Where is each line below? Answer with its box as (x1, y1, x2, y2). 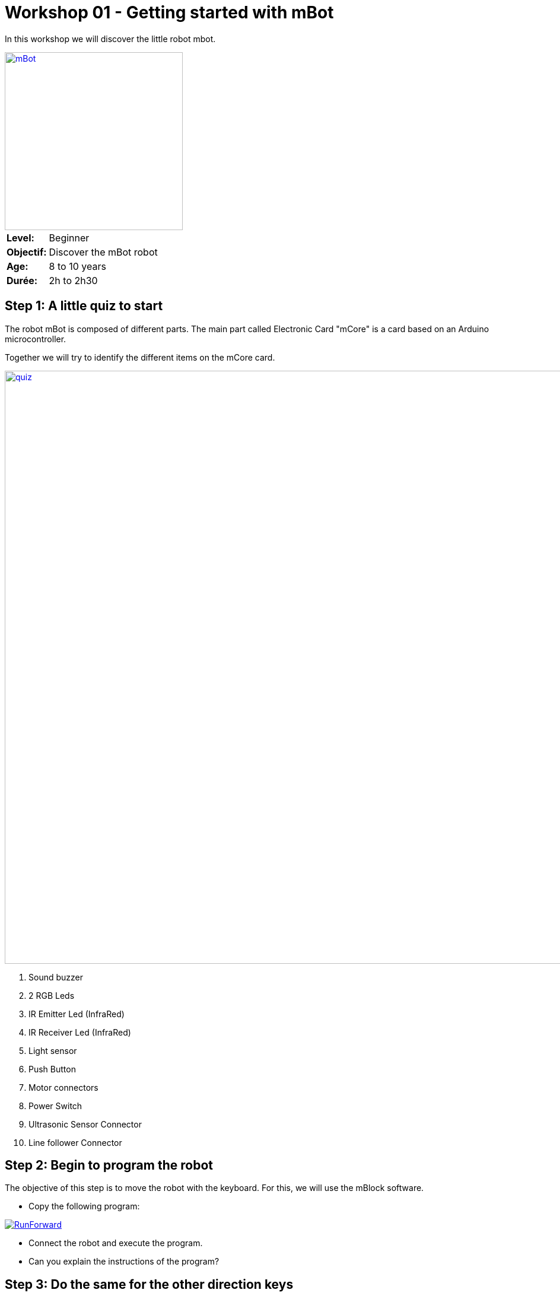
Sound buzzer (28, 972, 83, 982)
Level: (7, 231, 34, 244)
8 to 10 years (49, 260, 106, 272)
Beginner (49, 231, 90, 244)
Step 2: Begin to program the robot (5, 1158, 213, 1173)
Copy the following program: (28, 1201, 140, 1212)
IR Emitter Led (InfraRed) (28, 1008, 125, 1019)
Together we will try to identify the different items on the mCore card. (5, 352, 275, 362)
